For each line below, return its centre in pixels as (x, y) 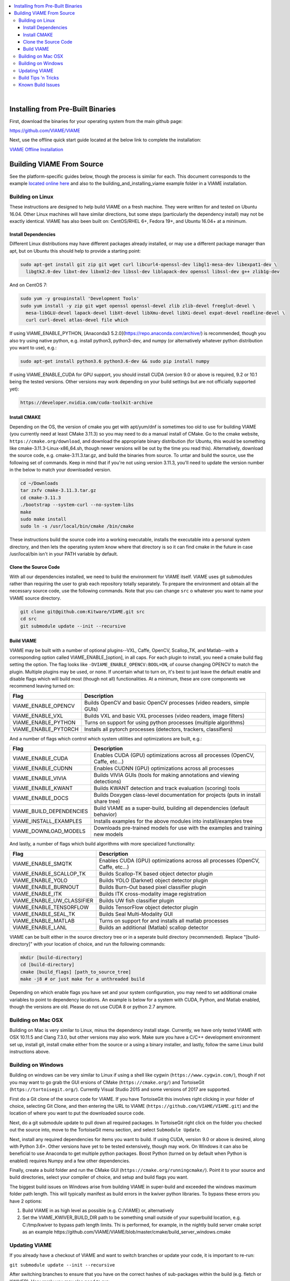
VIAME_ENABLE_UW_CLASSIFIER (53, 900)
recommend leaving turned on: (42, 686)
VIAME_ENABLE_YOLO (40, 880)
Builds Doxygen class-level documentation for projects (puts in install (177, 795)
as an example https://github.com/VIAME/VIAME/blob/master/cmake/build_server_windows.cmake (127, 1232)
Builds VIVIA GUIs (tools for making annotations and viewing (167, 775)
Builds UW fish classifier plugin (137, 900)
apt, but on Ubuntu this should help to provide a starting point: (75, 251)
